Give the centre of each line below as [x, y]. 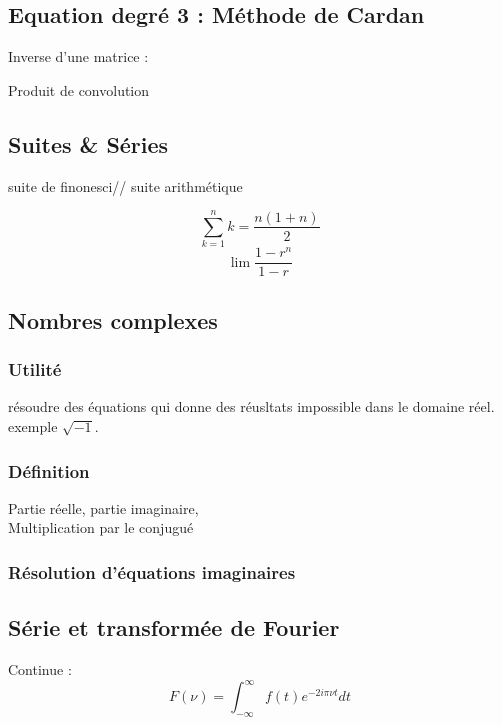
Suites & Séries [88, 143]
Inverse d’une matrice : [78, 56]
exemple [33, 426]
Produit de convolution [79, 89]
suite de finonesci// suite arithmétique [125, 185]
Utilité [35, 369]
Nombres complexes [113, 319]
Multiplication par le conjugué [101, 527]
